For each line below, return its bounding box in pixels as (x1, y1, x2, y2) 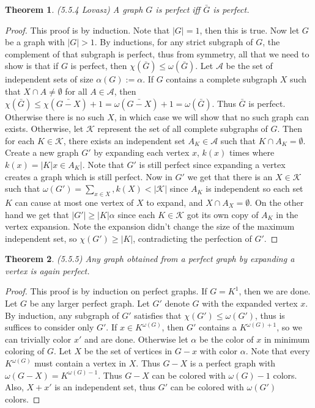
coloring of (5, 344, 45, 357)
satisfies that (134, 308, 182, 321)
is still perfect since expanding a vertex (139, 158, 286, 170)
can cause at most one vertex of (15, 195, 134, 208)
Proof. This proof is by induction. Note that (5, 23, 170, 36)
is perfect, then (70, 59, 127, 72)
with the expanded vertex (202, 297, 298, 310)
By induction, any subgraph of (5, 308, 119, 321)
